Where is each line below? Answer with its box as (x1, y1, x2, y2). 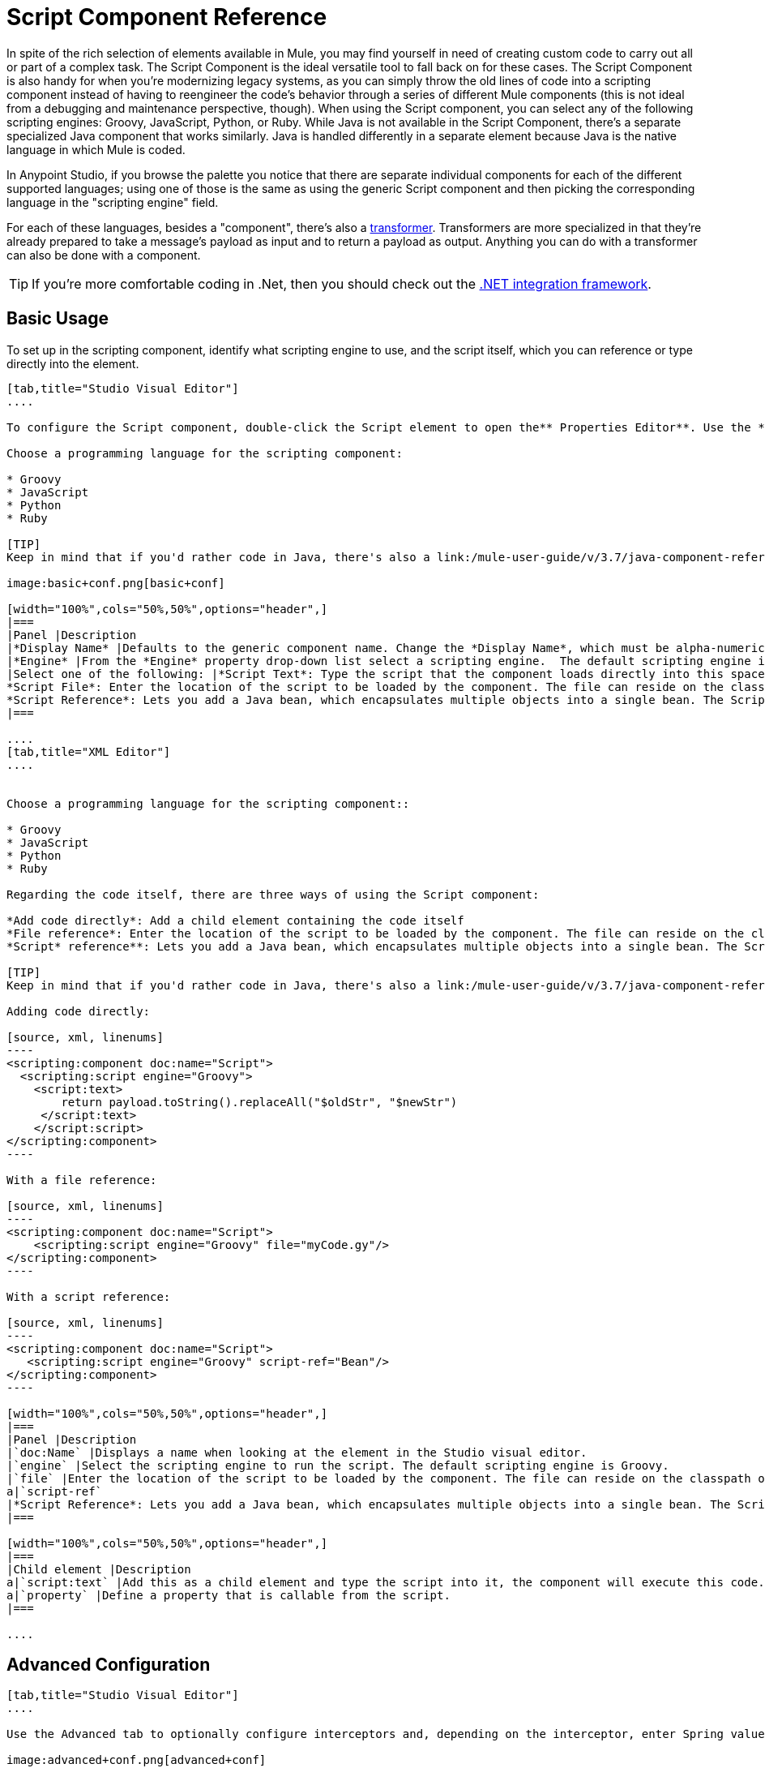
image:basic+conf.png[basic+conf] (6, 576, 225, 590)
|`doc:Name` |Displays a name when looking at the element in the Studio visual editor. (6, 1445, 588, 1459)
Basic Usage (6, 308, 109, 329)
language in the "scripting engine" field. (6, 195, 219, 209)
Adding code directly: (6, 1004, 151, 1018)
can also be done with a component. (6, 247, 201, 262)
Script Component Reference (6, 3, 327, 31)
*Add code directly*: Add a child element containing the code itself (6, 913, 464, 927)
